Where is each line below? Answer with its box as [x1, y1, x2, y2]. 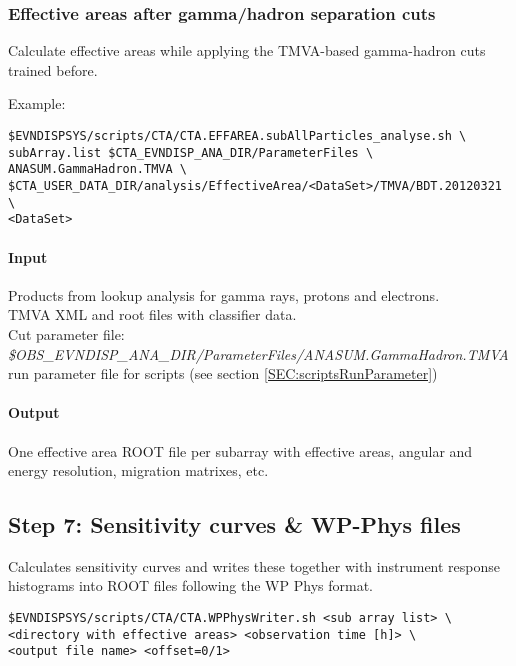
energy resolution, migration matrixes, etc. [8, 460, 269, 481]
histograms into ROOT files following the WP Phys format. [8, 575, 373, 596]
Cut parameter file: [8, 323, 125, 344]
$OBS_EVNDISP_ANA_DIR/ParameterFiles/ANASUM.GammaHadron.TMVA [8, 343, 509, 364]
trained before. [8, 59, 98, 80]
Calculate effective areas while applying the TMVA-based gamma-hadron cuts [8, 40, 486, 61]
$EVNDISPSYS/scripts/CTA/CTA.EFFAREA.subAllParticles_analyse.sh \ [8, 129, 467, 143]
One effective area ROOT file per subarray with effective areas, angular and [8, 440, 473, 461]
